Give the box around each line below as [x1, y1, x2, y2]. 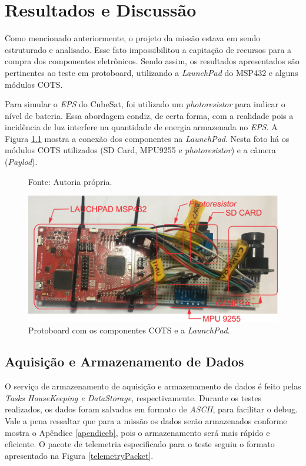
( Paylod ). [5, 156, 38, 168]
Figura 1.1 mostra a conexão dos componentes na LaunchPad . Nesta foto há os [5, 132, 290, 144]
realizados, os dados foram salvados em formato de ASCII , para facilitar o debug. [5, 403, 298, 415]
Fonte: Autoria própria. [28, 175, 112, 187]
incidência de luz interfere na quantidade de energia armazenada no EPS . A [5, 121, 278, 133]
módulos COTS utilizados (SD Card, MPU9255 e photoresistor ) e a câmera [5, 144, 276, 156]
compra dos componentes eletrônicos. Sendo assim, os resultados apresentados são [5, 55, 300, 67]
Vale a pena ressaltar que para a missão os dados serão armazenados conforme [5, 415, 287, 427]
